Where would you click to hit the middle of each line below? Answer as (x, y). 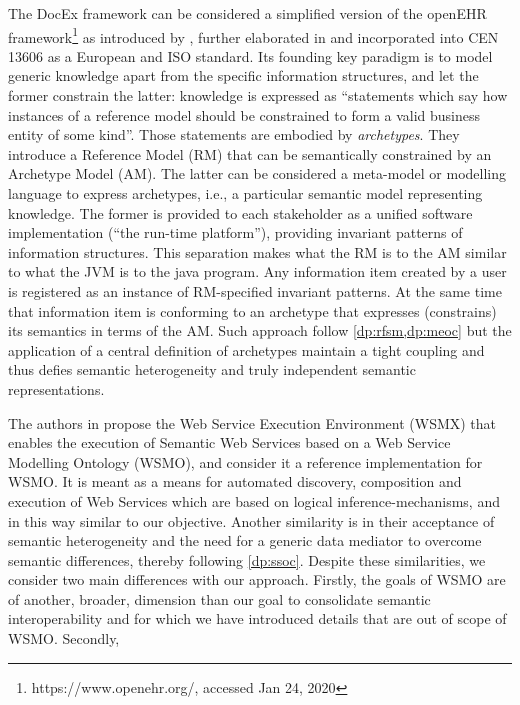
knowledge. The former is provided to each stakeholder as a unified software (240, 212)
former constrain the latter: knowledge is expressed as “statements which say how (258, 95)
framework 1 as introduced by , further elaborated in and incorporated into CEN (253, 35)
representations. (56, 388)
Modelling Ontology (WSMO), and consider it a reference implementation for (245, 461)
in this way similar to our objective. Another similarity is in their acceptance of (251, 520)
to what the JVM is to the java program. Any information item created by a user (257, 271)
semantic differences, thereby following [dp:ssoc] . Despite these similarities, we (247, 559)
